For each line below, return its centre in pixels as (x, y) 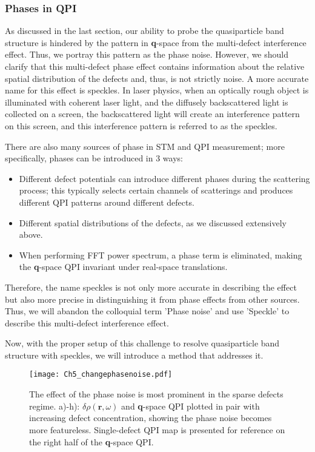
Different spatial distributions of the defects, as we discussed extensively (153, 222)
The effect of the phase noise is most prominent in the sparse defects (156, 394)
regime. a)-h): (55, 406)
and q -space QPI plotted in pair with (191, 406)
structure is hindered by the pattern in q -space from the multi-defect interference (156, 42)
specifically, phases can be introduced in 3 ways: (94, 158)
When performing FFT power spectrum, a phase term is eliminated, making (161, 255)
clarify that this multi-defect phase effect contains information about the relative (155, 66)
